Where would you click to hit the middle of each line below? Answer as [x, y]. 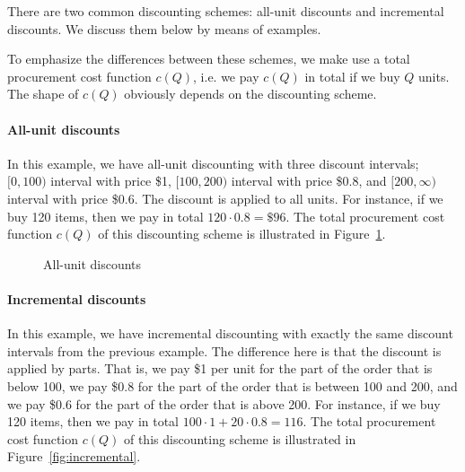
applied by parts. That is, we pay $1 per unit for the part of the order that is [220, 368]
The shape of [43, 94]
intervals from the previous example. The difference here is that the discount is [224, 350]
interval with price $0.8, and [309, 181]
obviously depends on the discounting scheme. [250, 94]
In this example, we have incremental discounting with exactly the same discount [230, 333]
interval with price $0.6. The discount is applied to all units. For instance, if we [225, 198]
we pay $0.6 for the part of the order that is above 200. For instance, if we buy [224, 403]
